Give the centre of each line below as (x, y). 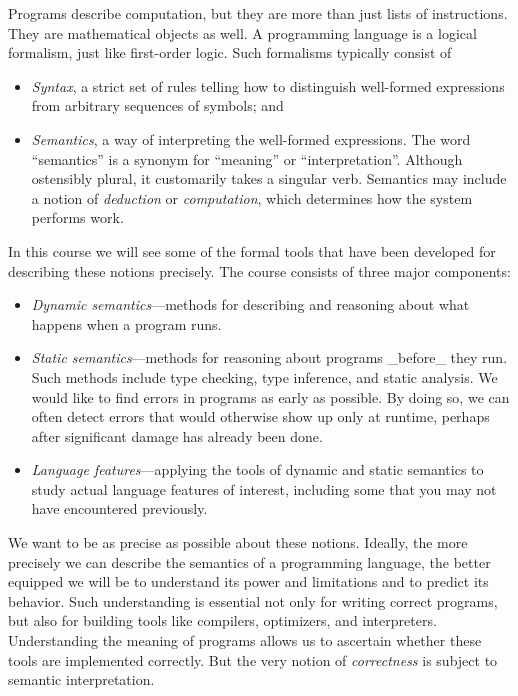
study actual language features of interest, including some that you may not (264, 488)
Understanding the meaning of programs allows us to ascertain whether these (245, 640)
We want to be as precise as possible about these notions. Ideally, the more (238, 542)
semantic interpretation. (81, 679)
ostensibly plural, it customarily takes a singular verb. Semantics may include (269, 178)
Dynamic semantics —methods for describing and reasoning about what (250, 304)
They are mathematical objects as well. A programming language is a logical (242, 32)
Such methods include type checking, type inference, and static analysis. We (264, 376)
